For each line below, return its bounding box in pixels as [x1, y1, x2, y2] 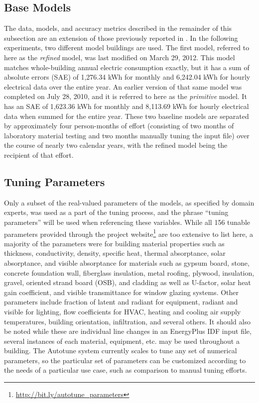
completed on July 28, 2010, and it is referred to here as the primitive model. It [4, 91, 247, 101]
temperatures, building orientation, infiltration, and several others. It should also [4, 316, 251, 326]
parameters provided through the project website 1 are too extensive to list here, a [4, 227, 253, 239]
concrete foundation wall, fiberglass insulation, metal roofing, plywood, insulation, [4, 267, 255, 278]
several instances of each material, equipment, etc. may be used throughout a [4, 335, 240, 346]
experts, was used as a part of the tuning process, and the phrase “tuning [4, 207, 229, 217]
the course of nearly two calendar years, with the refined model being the [4, 140, 228, 150]
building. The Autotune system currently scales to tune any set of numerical [4, 345, 237, 356]
